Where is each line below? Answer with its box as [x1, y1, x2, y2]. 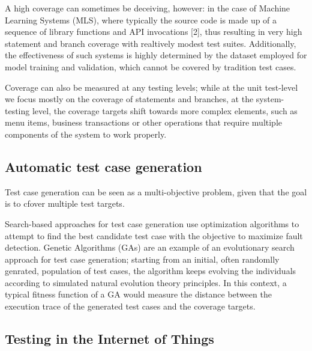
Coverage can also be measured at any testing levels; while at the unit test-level [5, 81, 298, 93]
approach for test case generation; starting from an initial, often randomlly [5, 252, 280, 265]
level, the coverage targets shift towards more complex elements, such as [32, 104, 298, 117]
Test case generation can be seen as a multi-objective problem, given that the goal [5, 185, 307, 198]
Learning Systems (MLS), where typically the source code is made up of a [5, 13, 277, 26]
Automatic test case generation [5, 157, 202, 175]
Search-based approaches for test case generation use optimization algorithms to [5, 217, 299, 230]
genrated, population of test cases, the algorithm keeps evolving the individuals [5, 264, 296, 277]
